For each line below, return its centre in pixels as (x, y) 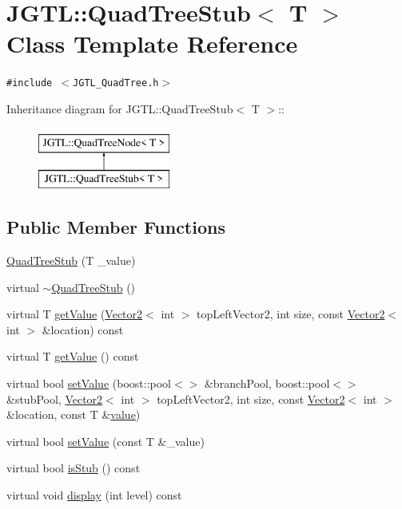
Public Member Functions (116, 227)
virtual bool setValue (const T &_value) (105, 441)
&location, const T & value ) (74, 414)
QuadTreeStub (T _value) (71, 260)
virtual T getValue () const (73, 356)
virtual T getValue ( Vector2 (75, 314)
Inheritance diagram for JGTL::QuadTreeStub (120, 108)
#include (30, 83)
